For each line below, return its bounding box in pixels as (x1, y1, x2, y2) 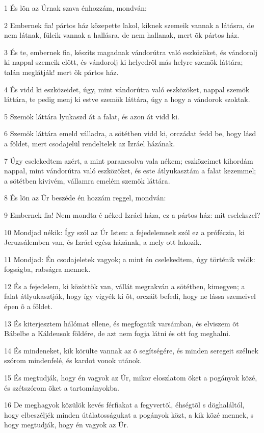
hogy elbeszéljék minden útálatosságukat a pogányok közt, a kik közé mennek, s (4, 409, 254, 420)
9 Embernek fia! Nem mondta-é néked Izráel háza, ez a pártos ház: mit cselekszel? (4, 209, 260, 220)
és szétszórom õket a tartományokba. (4, 382, 119, 393)
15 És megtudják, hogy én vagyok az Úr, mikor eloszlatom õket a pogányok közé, (4, 372, 257, 383)
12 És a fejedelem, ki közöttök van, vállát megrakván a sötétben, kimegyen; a (4, 281, 245, 291)
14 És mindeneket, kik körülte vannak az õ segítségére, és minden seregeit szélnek (4, 345, 258, 355)
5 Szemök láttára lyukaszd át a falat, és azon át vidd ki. (4, 111, 179, 121)
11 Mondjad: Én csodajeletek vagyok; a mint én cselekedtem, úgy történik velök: (4, 253, 255, 264)
